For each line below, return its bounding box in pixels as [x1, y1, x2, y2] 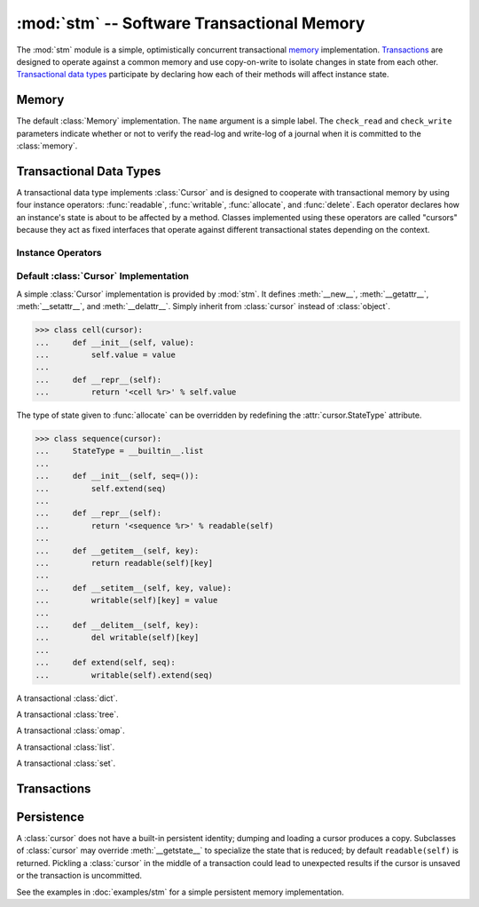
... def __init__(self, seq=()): [35, 471, 200, 481]
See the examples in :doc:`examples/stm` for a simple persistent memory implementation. [16, 887, 345, 897]
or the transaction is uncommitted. [16, 871, 142, 881]
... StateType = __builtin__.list [35, 446, 204, 457]
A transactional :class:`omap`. [16, 725, 125, 736]
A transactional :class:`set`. [16, 758, 115, 768]
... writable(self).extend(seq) [35, 670, 213, 680]
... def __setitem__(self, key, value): [35, 583, 232, 593]
